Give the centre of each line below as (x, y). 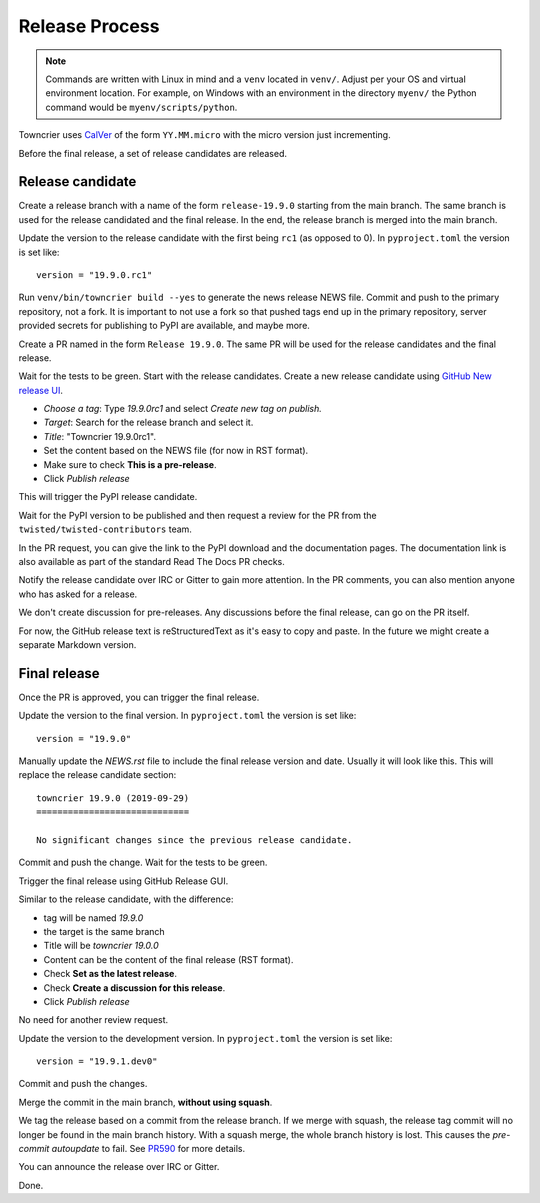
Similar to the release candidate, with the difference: (126, 899)
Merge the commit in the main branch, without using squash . (145, 1102)
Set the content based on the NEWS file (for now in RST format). (176, 451)
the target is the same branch (104, 931)
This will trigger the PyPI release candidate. (108, 497)
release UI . (41, 390)
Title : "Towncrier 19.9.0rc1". (100, 436)
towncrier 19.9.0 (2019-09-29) (113, 798)
